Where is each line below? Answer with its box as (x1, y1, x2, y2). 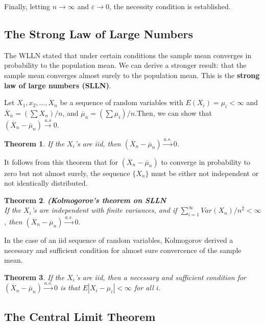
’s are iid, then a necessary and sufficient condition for (75, 271, 247, 282)
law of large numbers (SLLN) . (4, 80, 111, 90)
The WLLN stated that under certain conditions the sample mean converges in (4, 49, 252, 60)
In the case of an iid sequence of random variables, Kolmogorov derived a (4, 234, 233, 245)
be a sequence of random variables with (60, 97, 183, 108)
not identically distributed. (4, 178, 88, 188)
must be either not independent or (151, 167, 259, 178)
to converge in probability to (161, 156, 251, 167)
